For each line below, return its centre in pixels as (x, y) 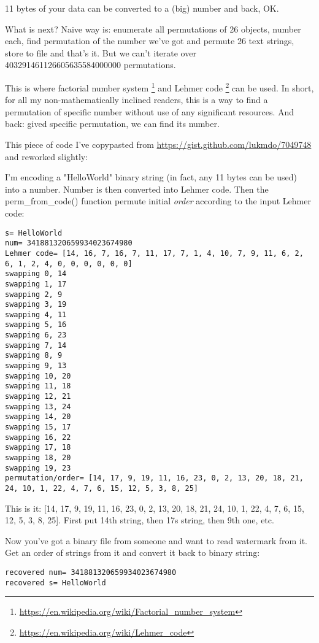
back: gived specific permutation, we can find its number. (112, 124)
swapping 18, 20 (38, 458)
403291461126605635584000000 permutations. (90, 65)
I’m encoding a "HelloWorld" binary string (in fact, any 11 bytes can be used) (151, 177)
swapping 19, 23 (38, 468)
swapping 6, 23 (36, 335)
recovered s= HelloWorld (56, 583)
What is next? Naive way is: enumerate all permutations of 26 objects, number (153, 29)
